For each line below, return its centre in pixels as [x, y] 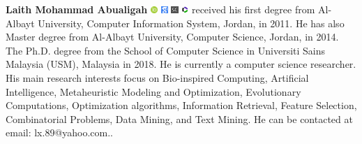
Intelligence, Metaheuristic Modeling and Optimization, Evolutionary [153, 91]
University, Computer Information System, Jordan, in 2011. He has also [191, 23]
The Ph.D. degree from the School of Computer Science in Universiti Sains [166, 50]
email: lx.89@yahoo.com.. [60, 132]
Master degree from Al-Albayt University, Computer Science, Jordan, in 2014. [172, 37]
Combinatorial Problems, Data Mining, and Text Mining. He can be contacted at [179, 118]
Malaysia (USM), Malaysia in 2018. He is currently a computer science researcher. [181, 64]
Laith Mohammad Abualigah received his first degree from [160, 9]
